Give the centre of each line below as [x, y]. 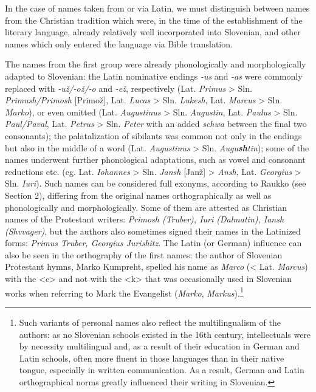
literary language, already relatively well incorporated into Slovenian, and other [153, 32]
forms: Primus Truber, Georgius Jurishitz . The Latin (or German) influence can [153, 243]
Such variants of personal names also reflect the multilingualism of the [150, 322]
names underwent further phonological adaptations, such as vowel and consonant [155, 160]
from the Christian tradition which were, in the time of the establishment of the [154, 20]
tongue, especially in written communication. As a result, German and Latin [162, 370]
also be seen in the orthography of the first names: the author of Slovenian [144, 254]
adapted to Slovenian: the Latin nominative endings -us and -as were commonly [154, 76]
